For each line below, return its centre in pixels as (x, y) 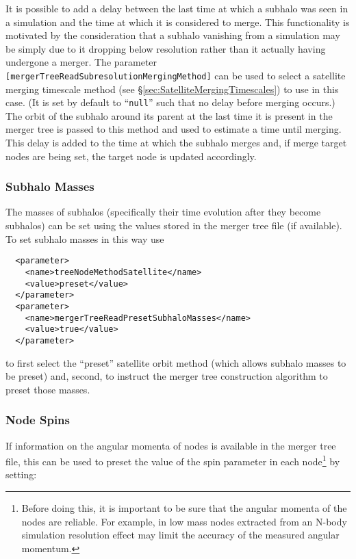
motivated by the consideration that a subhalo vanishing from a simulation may (173, 35)
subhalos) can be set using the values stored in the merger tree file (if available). (174, 225)
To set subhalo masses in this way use (85, 238)
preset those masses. (48, 389)
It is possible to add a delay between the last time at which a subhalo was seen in (177, 8)
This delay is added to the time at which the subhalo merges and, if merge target (176, 143)
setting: (21, 474)
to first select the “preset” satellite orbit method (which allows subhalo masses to (176, 362)
